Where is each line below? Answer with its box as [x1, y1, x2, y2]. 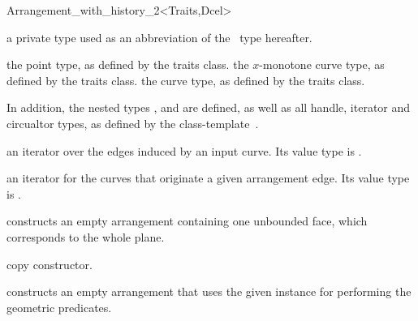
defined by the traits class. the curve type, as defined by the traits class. [6, 71, 365, 88]
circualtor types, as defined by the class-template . [6, 114, 259, 131]
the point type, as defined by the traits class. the [6, 56, 249, 73]
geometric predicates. [6, 298, 112, 315]
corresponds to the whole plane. [6, 228, 165, 245]
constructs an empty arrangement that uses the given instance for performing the [6, 283, 412, 300]
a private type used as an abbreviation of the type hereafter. [6, 28, 312, 45]
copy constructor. [6, 255, 93, 272]
